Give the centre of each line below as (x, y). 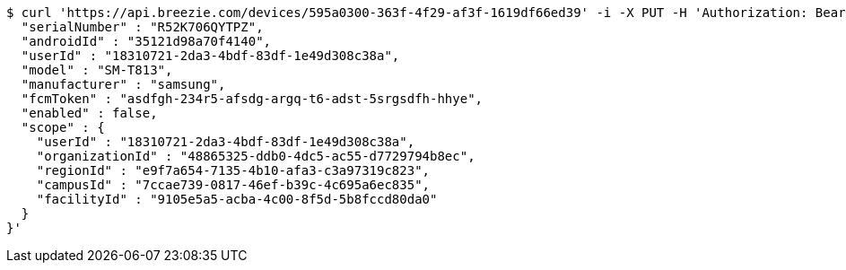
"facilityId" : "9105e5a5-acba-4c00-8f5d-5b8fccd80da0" (237, 199)
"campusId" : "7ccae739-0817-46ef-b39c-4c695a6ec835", (233, 185)
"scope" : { (63, 127)
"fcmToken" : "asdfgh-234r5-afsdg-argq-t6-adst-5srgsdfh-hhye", (252, 99)
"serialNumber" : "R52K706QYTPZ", (142, 27)
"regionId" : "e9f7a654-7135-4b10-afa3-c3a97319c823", (233, 170)
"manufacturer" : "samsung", (123, 84)
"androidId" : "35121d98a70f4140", (146, 41)
